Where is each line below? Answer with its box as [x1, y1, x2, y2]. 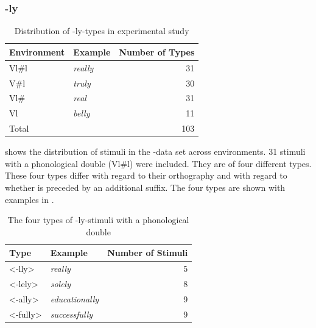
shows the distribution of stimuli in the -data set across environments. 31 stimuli [5, 145, 306, 158]
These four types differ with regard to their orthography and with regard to [5, 169, 287, 182]
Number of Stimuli [107, 246, 188, 259]
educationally [50, 292, 99, 305]
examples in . [5, 193, 54, 205]
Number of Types [119, 45, 195, 58]
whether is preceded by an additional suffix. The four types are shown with [5, 180, 286, 193]
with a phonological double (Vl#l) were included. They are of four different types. [5, 157, 312, 169]
